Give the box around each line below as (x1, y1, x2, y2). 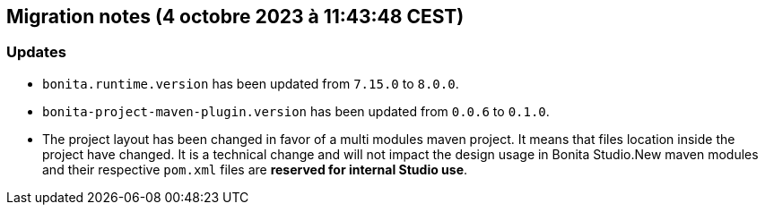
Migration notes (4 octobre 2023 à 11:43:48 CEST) (6, 5, 465, 28)
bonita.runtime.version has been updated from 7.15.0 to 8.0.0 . (42, 75, 459, 91)
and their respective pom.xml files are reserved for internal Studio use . (42, 161, 468, 177)
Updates (6, 43, 66, 62)
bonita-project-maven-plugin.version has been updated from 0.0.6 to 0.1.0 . (42, 103, 550, 119)
